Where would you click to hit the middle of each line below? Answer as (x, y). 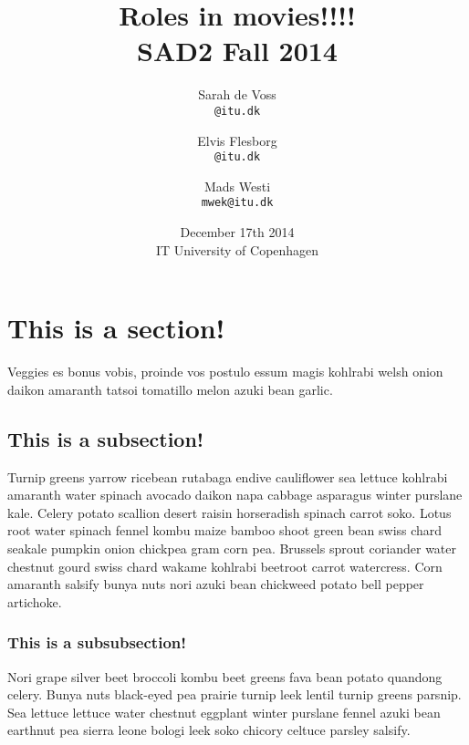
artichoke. (35, 601)
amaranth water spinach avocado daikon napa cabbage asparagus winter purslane (235, 495)
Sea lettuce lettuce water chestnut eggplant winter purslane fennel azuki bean (224, 712)
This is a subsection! (106, 438)
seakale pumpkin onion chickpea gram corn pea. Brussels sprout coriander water (232, 548)
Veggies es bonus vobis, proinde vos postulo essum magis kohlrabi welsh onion (225, 372)
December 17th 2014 (237, 232)
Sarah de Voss (237, 94)
